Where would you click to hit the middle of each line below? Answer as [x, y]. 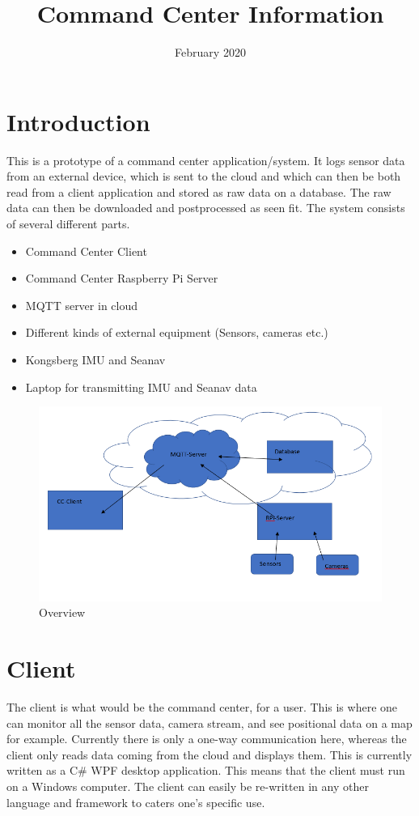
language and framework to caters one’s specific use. [136, 802]
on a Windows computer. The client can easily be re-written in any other [188, 786]
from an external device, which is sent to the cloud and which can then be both [204, 176]
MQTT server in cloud [82, 305]
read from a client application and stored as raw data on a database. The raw [199, 191]
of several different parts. [68, 224]
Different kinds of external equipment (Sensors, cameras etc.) [177, 332]
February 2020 [210, 52]
